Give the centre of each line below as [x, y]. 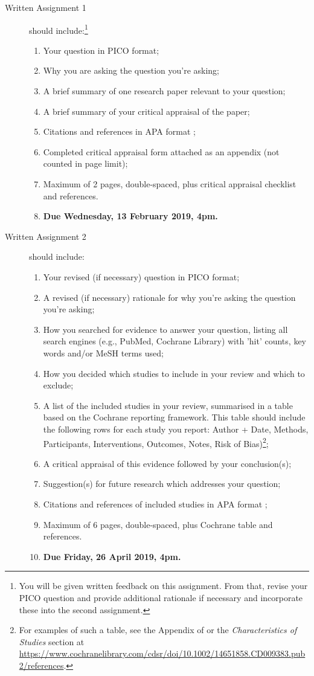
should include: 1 [59, 29]
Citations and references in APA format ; [119, 131]
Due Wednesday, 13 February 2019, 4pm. [130, 216]
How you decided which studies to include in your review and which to [174, 373]
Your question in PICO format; [101, 50]
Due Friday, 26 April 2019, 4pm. [112, 556]
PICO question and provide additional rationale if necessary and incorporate [161, 597]
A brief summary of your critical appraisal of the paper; [146, 111]
